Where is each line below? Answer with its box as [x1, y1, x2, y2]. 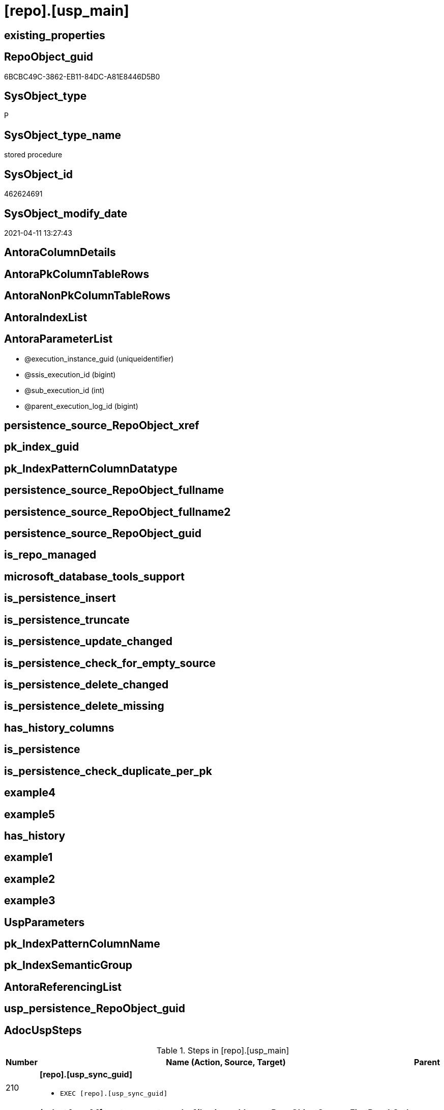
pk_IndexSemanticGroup [4, 959, 133, 972]
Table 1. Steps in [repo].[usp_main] [156, 1045, 289, 1056]
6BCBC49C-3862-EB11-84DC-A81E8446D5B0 [4, 72, 160, 81]
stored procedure [4, 150, 63, 159]
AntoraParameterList [4, 332, 113, 346]
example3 [4, 894, 55, 907]
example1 [4, 851, 53, 864]
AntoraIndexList [4, 311, 87, 324]
